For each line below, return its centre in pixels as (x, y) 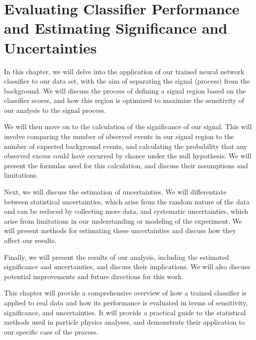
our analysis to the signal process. (55, 110)
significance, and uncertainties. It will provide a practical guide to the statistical (125, 312)
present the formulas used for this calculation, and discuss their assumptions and (126, 165)
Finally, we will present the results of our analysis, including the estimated (117, 257)
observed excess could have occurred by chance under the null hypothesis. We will (128, 156)
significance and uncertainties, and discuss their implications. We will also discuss (127, 267)
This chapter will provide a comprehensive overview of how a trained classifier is (125, 293)
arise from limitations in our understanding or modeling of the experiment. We (123, 220)
